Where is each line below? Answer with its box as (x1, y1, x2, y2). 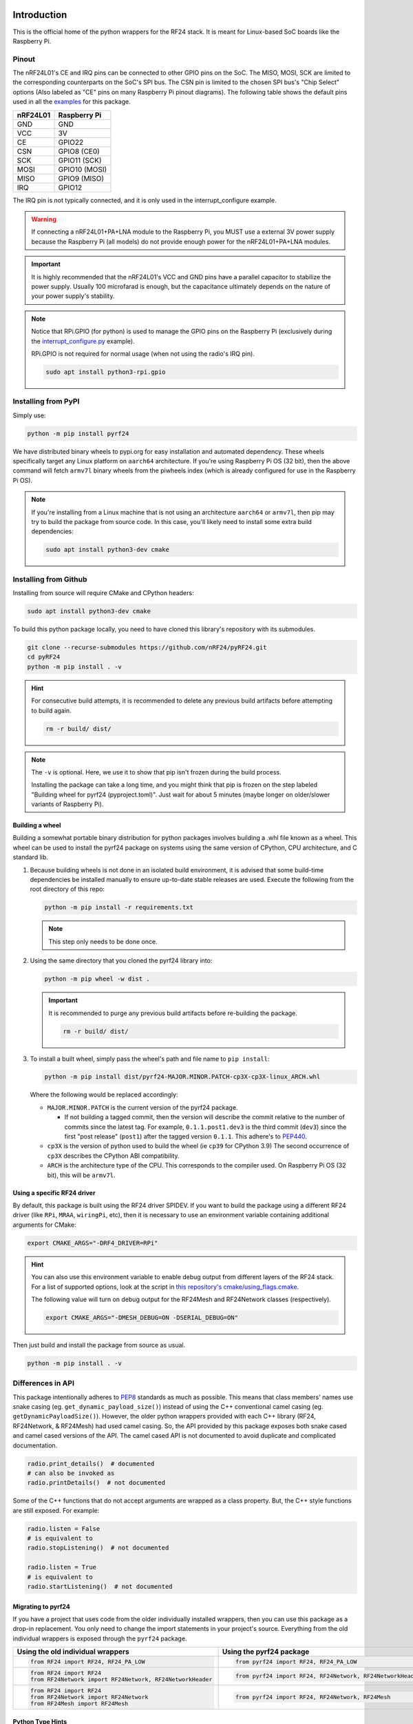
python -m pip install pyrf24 (27, 430, 129, 437)
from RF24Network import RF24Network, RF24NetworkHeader (30, 1676, 213, 1683)
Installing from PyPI (12, 397, 80, 406)
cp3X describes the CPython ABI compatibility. (47, 1152, 180, 1160)
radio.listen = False (27, 1525, 100, 1532)
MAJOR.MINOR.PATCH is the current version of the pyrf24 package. (47, 1103, 238, 1112)
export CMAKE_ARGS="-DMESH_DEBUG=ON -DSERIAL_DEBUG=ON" (45, 1314, 239, 1321)
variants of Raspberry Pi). (31, 800, 104, 808)
